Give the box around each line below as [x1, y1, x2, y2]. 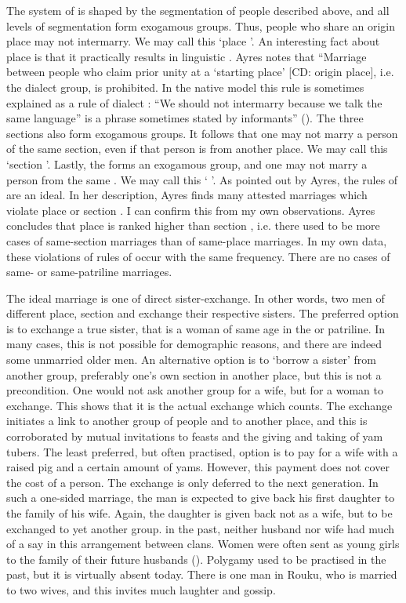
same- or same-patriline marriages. [6, 263, 172, 280]
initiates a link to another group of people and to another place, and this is [6, 412, 368, 429]
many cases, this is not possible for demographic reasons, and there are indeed [6, 336, 382, 352]
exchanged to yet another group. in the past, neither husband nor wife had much [6, 520, 395, 536]
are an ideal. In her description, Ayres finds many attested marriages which [6, 187, 368, 203]
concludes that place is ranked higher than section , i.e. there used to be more [6, 217, 380, 234]
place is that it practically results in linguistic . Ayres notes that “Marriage [6, 48, 367, 64]
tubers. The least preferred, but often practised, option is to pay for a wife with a [6, 443, 398, 460]
